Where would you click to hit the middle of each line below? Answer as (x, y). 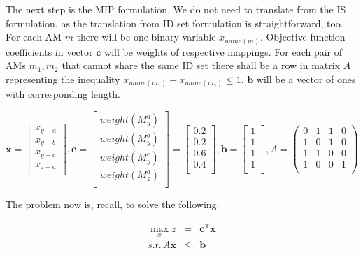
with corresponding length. (63, 94)
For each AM (34, 37)
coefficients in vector (49, 51)
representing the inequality (63, 79)
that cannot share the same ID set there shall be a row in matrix (201, 65)
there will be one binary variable (146, 37)
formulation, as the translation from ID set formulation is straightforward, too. (175, 23)
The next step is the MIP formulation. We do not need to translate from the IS (176, 9)
